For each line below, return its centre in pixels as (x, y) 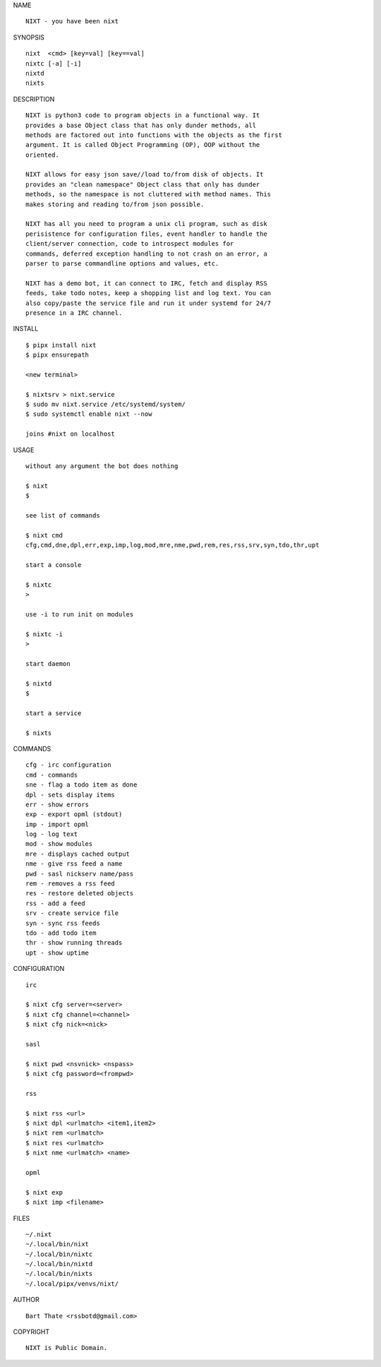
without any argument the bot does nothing (102, 466)
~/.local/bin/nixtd (59, 1264)
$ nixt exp (44, 1192)
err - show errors (58, 804)
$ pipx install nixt (61, 345)
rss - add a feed (55, 903)
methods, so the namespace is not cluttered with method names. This (149, 195)
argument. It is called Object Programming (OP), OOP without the (143, 145)
